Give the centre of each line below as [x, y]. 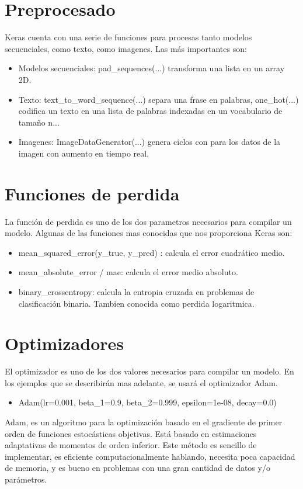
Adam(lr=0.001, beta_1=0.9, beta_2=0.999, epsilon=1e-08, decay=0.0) [147, 402]
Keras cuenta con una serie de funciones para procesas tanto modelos [128, 37]
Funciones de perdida [92, 193]
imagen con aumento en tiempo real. [84, 153]
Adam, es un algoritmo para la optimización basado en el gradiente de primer [144, 422]
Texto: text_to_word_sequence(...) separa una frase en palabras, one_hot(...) [159, 99]
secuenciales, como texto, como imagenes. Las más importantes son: [126, 48]
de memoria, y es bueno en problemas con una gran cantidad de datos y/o [137, 468]
